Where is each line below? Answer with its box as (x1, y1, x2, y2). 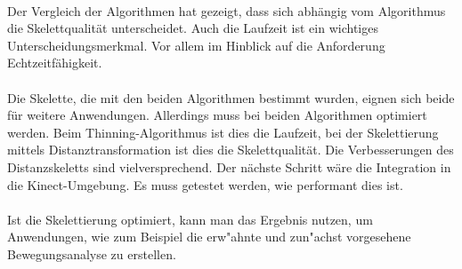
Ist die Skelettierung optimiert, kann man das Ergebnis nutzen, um (7, 210, 373, 228)
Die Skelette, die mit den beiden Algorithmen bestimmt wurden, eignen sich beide (7, 88, 455, 107)
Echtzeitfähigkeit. (7, 53, 102, 72)
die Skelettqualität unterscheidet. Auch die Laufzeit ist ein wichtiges (7, 19, 378, 37)
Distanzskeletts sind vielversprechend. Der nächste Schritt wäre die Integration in (7, 157, 451, 176)
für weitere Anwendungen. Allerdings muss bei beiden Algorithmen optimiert (7, 106, 427, 124)
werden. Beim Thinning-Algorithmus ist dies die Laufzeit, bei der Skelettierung (7, 123, 439, 141)
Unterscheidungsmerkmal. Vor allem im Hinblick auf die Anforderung (7, 36, 385, 54)
